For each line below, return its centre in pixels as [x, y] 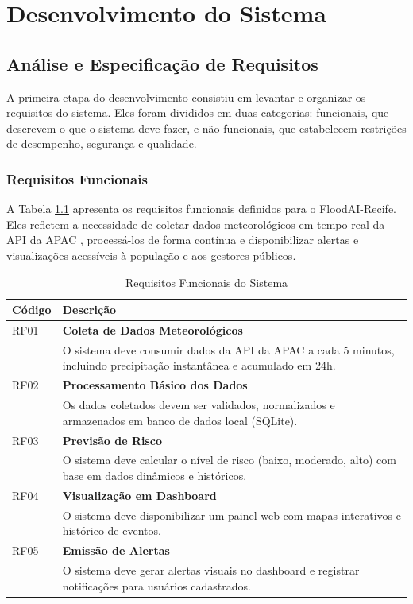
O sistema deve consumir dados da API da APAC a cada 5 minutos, [228, 349]
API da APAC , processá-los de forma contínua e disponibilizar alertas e [183, 240]
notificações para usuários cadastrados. [156, 585]
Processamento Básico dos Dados [155, 385]
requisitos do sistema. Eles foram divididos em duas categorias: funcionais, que [198, 112]
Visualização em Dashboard [139, 495]
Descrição [89, 310]
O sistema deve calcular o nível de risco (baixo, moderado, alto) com [229, 460]
